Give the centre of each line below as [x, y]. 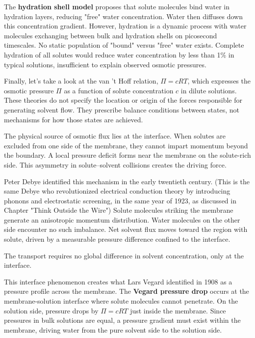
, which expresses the [219, 81]
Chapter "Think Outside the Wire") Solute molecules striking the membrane [119, 210]
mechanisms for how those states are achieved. [74, 119]
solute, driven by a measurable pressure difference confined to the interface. [117, 239]
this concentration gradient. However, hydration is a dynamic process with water [125, 26]
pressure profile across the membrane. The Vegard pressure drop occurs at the [127, 291]
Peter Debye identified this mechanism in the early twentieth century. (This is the [127, 181]
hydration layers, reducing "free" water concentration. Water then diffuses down [123, 16]
